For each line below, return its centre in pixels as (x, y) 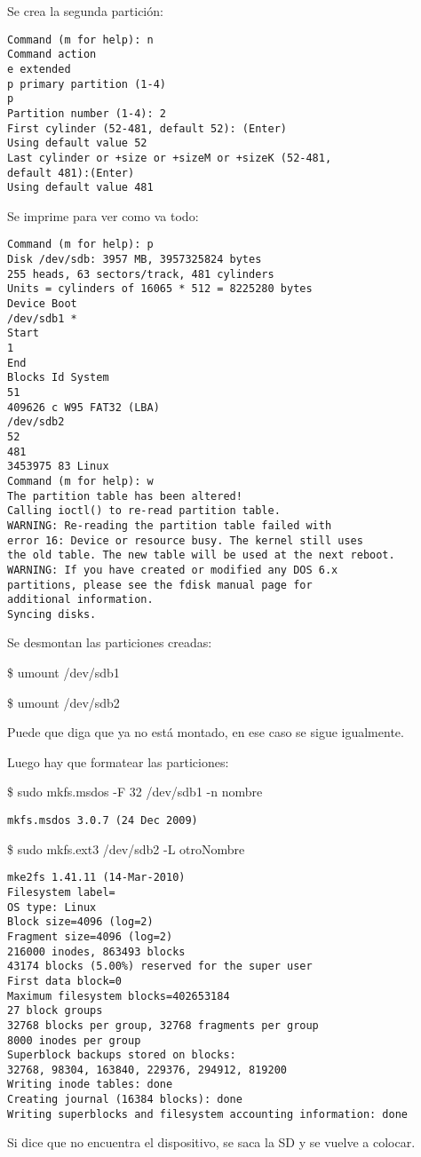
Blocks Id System (58, 378)
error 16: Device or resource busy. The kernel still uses (185, 540)
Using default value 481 (80, 188)
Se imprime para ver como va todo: (103, 215)
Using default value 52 (77, 143)
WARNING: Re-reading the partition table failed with (170, 525)
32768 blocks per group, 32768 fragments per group (163, 1025)
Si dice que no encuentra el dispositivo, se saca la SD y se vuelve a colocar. (211, 1142)
